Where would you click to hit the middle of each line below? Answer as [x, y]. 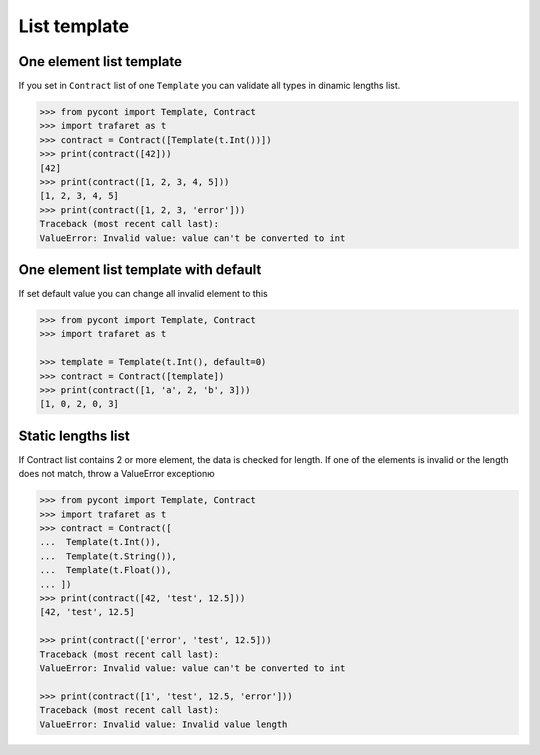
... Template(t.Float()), [105, 570]
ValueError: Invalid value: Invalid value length [163, 724]
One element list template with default [140, 269]
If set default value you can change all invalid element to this [143, 294]
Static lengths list [74, 435]
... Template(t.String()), [108, 556]
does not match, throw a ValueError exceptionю [116, 474]
